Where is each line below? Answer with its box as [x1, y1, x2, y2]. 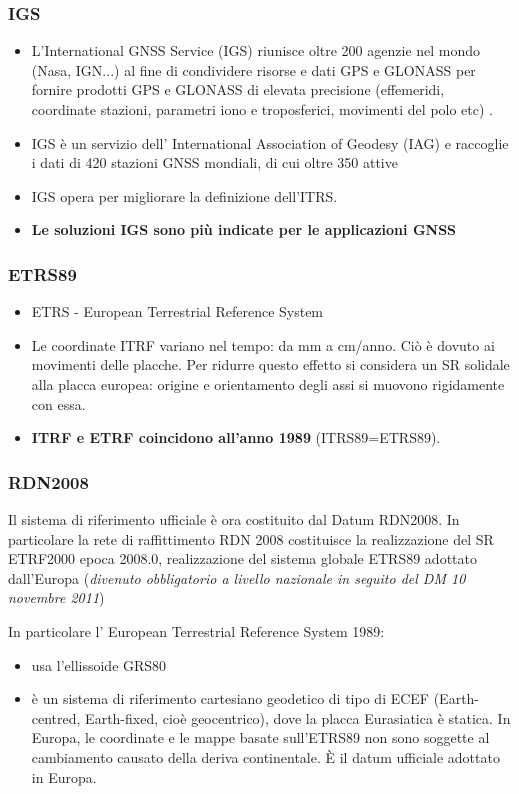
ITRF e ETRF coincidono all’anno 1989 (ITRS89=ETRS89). [31, 427, 441, 448]
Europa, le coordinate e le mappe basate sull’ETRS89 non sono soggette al [31, 727, 490, 748]
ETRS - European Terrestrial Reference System [31, 301, 324, 322]
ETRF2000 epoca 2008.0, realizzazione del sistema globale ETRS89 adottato [8, 548, 477, 569]
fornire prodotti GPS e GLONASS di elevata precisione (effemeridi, [31, 79, 445, 100]
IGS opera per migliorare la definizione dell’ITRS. [31, 185, 338, 206]
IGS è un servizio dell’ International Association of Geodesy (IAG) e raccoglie [31, 132, 509, 153]
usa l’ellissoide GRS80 [31, 654, 167, 675]
